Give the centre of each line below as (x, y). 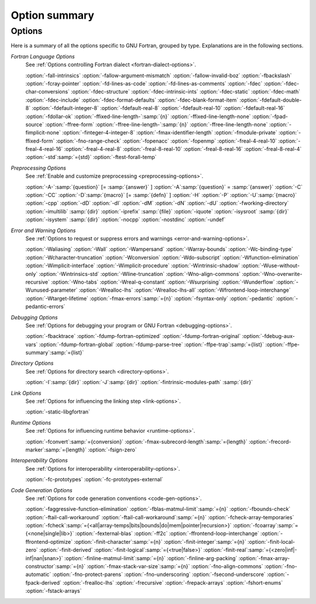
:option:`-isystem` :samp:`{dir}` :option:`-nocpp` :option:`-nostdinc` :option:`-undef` (126, 220)
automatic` (38, 574)
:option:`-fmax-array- (264, 558)
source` (35, 124)
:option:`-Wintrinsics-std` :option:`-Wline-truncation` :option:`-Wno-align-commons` (140, 274)
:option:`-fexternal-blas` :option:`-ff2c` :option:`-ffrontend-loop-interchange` (167, 534)
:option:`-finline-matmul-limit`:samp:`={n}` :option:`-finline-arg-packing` (151, 558)
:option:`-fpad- (270, 116)
